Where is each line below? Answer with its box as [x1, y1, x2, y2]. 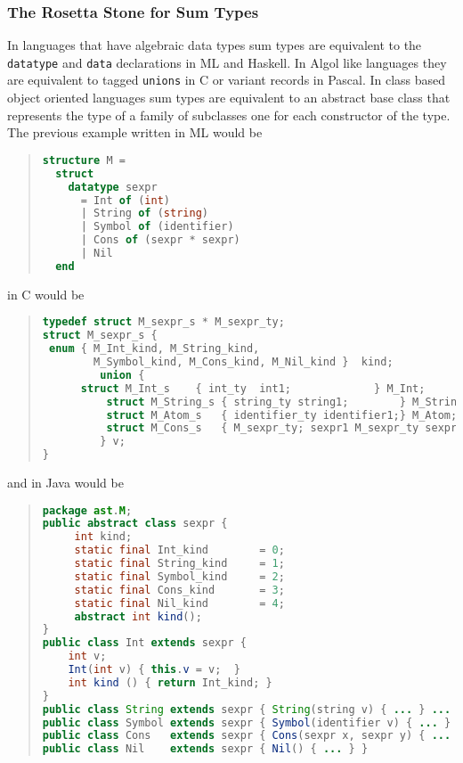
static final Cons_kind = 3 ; [74, 583, 285, 596]
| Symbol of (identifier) [80, 220, 234, 234]
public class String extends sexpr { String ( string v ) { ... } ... [42, 702, 451, 716]
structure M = [42, 153, 126, 167]
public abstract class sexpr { [42, 517, 228, 530]
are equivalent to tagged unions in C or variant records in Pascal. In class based [7, 70, 446, 89]
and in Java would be [7, 473, 124, 491]
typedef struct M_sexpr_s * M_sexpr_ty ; [42, 316, 285, 329]
